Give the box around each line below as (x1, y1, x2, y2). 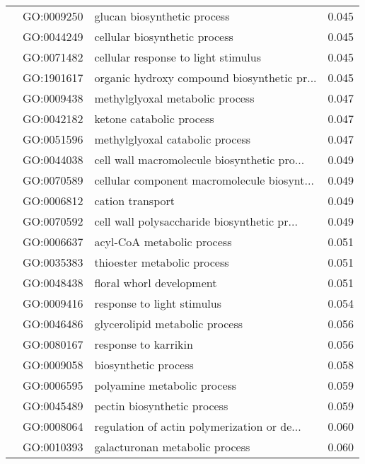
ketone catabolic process (94, 110, 214, 127)
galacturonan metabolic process (94, 439, 250, 455)
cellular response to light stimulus (94, 49, 262, 65)
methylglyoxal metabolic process (94, 90, 255, 106)
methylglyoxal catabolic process (94, 131, 251, 147)
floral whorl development (94, 274, 217, 291)
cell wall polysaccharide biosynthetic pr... (94, 213, 298, 229)
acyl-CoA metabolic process (94, 233, 232, 250)
